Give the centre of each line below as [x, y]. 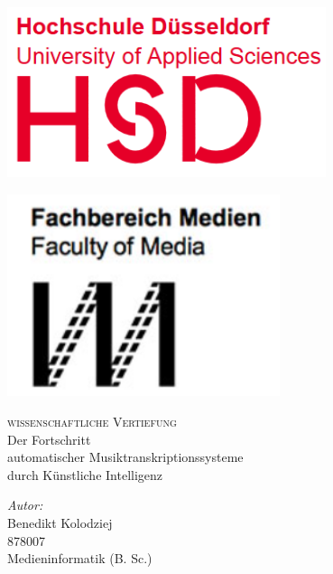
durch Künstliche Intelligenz [85, 474]
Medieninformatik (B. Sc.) [80, 558]
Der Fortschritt [49, 439]
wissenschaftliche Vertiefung [92, 421]
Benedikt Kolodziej [60, 522]
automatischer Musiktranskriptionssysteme [125, 457]
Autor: [25, 505]
